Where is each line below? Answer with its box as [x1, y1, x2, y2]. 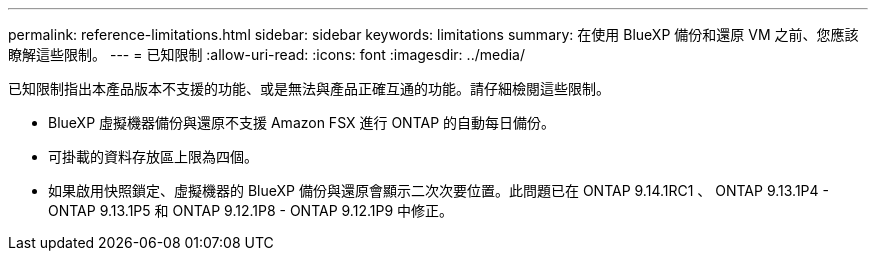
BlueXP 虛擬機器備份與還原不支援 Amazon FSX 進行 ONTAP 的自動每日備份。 [48, 114, 556, 131]
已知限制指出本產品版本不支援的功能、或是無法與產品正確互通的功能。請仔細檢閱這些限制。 [8, 80, 610, 97]
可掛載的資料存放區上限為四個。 [48, 148, 258, 165]
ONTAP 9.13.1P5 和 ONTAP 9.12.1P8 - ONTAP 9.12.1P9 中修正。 [48, 202, 454, 219]
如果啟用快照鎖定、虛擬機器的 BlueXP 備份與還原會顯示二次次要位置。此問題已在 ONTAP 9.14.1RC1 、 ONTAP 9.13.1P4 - [48, 182, 829, 199]
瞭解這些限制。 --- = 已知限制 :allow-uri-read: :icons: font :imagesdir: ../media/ [8, 46, 526, 63]
